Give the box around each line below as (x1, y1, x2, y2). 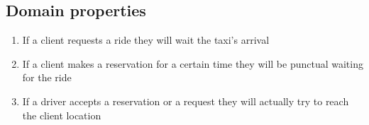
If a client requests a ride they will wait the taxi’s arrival (22, 32, 270, 47)
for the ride (22, 70, 72, 85)
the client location (22, 107, 101, 122)
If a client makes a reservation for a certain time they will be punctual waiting (22, 56, 363, 71)
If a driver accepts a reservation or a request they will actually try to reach (22, 93, 349, 108)
